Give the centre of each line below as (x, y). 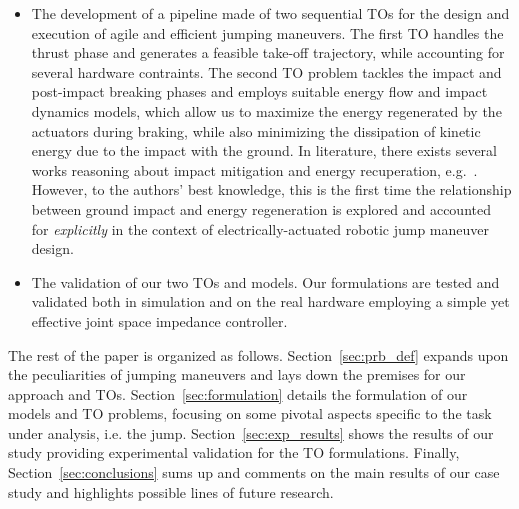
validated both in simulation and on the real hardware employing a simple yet (270, 301)
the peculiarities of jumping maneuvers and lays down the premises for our (237, 374)
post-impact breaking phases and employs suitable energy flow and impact (259, 91)
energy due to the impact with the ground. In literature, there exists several (264, 150)
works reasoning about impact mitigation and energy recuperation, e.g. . (254, 169)
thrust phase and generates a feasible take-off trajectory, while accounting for (268, 52)
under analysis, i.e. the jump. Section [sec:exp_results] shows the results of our (251, 432)
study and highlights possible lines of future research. (171, 491)
